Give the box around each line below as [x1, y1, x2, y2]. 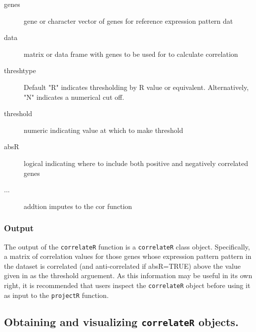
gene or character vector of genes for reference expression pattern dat [24, 15, 233, 26]
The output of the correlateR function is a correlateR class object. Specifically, [4, 241, 250, 251]
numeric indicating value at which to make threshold [24, 124, 183, 135]
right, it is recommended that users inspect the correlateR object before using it [4, 280, 251, 290]
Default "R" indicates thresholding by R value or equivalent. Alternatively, [24, 82, 249, 92]
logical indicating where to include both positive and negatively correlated [24, 158, 249, 168]
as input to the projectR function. [4, 290, 109, 300]
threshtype [4, 65, 36, 76]
